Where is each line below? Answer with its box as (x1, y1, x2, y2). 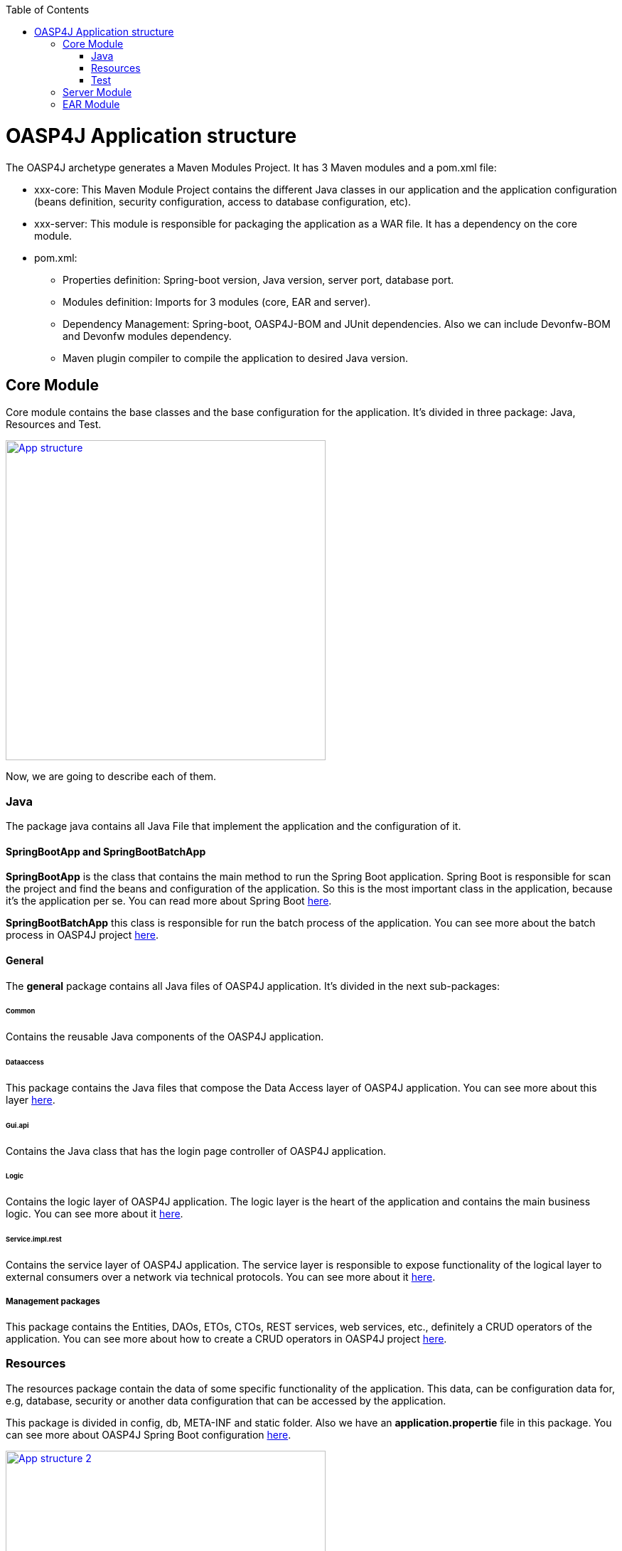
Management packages (6, 1296, 100, 1307)
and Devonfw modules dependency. (63, 329, 232, 342)
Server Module (63, 86, 132, 98)
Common (6, 1007, 36, 1016)
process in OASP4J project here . (6, 929, 159, 942)
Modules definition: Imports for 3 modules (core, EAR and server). (63, 295, 371, 308)
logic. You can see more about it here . (6, 1208, 183, 1220)
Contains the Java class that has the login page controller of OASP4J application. (6, 1144, 387, 1157)
